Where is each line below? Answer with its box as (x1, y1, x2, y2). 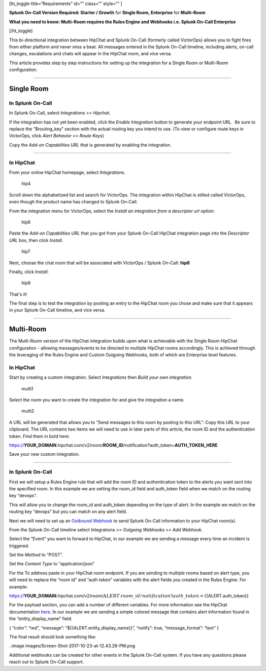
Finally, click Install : (9, 269, 49, 275)
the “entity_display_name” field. (9, 616, 72, 622)
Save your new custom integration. (9, 451, 80, 457)
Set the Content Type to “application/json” (9, 561, 95, 567)
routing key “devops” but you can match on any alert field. (9, 509, 128, 514)
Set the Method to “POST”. (9, 552, 64, 558)
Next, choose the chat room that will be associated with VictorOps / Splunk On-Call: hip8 (9, 260, 190, 266)
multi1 (21, 386, 33, 392)
